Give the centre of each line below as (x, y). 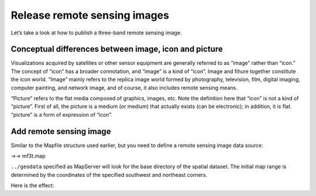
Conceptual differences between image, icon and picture (117, 49)
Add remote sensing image (61, 131)
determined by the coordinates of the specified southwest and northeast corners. (109, 174)
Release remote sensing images (90, 15)
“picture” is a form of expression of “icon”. (62, 114)
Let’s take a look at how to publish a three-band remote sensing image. (96, 33)
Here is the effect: (32, 185)
